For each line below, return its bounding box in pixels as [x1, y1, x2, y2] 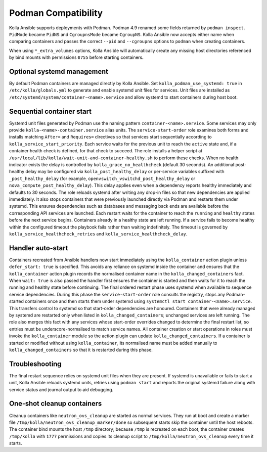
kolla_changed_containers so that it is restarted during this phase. [9, 347, 153, 353]
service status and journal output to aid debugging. [9, 386, 114, 393]
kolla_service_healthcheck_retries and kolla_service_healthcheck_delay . [9, 230, 188, 237]
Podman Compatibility [9, 7, 103, 18]
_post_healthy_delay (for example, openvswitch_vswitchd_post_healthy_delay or [9, 176, 195, 181]
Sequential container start [9, 107, 91, 116]
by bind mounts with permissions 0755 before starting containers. [9, 54, 144, 60]
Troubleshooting [9, 360, 62, 368]
